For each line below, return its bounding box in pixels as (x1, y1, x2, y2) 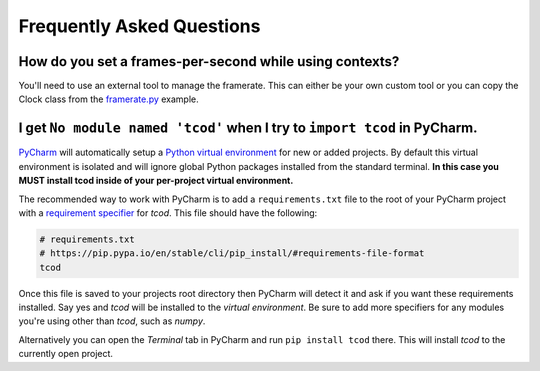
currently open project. (18, 348, 114, 360)
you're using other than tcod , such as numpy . (18, 315, 206, 327)
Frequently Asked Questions (18, 15, 261, 37)
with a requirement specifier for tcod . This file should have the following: (18, 206, 318, 219)
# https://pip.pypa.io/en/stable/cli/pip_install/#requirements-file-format (39, 248, 425, 259)
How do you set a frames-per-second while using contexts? (18, 53, 400, 70)
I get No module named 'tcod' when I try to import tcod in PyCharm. (18, 120, 479, 137)
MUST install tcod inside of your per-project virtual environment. (18, 175, 294, 187)
